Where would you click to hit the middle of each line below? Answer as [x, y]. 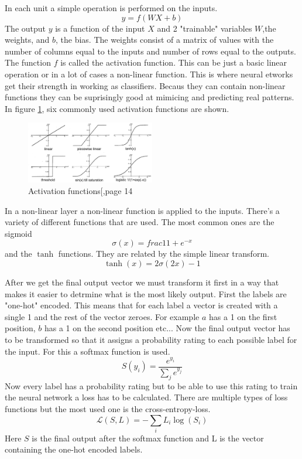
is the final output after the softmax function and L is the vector [148, 438]
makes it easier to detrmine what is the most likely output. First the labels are [146, 293]
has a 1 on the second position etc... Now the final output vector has [167, 328]
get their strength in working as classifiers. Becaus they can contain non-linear [145, 85]
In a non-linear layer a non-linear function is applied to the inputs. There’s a [142, 210]
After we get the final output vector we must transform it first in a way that [142, 282]
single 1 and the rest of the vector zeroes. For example [102, 316]
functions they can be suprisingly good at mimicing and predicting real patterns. [150, 97]
